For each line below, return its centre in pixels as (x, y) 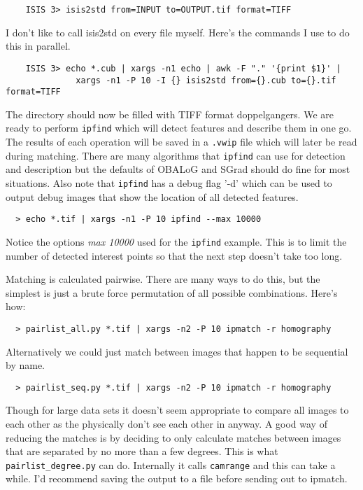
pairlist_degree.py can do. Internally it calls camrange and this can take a (171, 464)
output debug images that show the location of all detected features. (152, 196)
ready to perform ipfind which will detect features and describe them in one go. (179, 128)
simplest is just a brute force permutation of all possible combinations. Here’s (172, 292)
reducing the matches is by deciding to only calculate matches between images (173, 437)
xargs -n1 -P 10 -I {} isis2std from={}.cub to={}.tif (206, 80)
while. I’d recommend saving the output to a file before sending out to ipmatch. (177, 478)
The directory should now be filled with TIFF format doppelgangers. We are (170, 114)
